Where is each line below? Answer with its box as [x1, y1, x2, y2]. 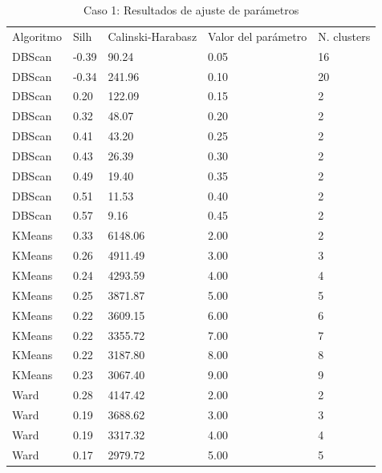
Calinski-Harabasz [108, 27, 197, 44]
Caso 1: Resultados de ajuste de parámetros [83, 2, 299, 18]
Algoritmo [12, 27, 62, 44]
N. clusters [318, 27, 371, 44]
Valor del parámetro [208, 27, 307, 44]
